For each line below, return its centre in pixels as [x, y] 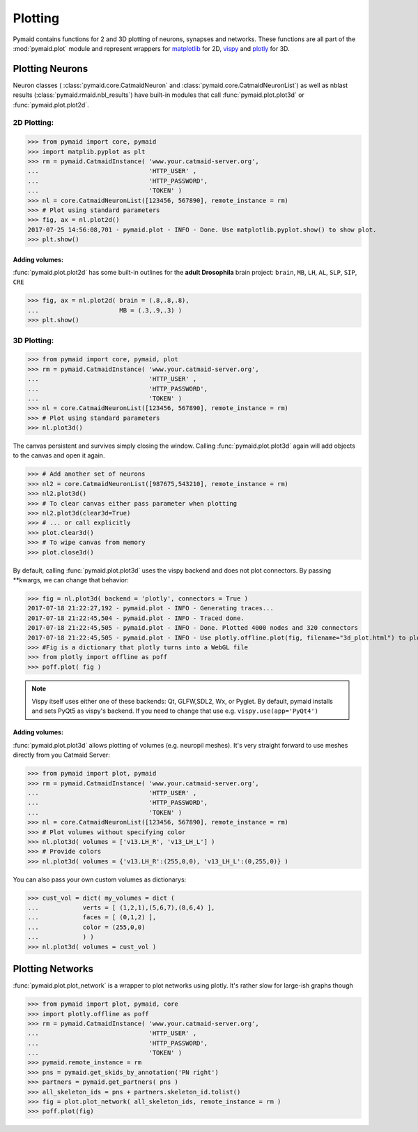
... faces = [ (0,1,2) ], [92, 918]
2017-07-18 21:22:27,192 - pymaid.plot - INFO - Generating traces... [151, 608]
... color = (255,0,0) [86, 927]
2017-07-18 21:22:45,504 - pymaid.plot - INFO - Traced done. [136, 618]
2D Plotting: [33, 123]
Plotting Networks [53, 969]
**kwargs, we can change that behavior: [71, 580]
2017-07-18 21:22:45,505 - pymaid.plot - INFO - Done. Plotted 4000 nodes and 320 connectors [193, 628]
